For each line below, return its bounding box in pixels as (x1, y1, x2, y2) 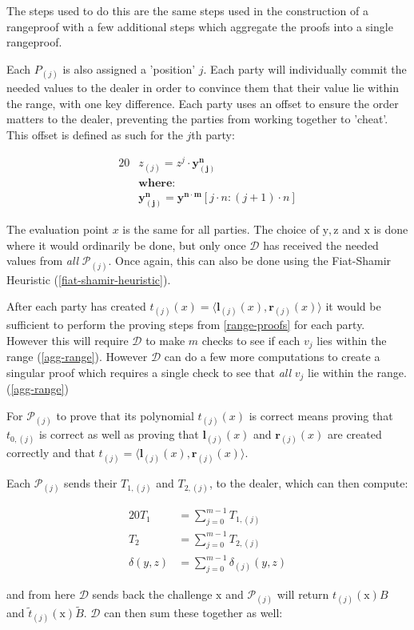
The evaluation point (6, 221, 109, 238)
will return (277, 585, 329, 602)
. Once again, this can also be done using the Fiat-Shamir (108, 252, 392, 269)
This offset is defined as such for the (6, 126, 183, 142)
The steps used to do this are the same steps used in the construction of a (6, 2, 368, 18)
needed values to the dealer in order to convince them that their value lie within (6, 78, 399, 95)
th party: (191, 126, 235, 142)
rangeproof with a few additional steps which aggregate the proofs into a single (6, 18, 393, 34)
